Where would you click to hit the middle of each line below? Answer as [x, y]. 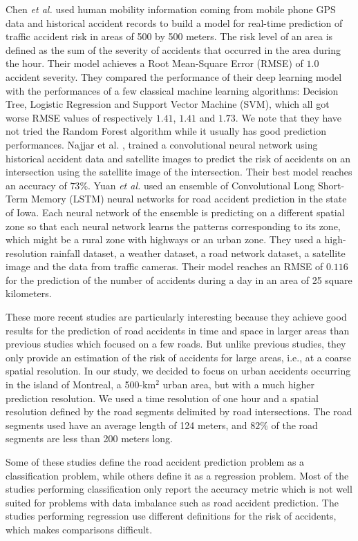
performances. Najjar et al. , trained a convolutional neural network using [162, 144]
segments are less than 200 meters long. [89, 438]
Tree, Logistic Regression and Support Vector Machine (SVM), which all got [168, 104]
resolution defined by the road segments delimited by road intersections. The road [179, 411]
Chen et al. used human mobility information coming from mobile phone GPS [171, 9]
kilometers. [29, 293]
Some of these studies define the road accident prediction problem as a [155, 462]
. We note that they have [289, 117]
